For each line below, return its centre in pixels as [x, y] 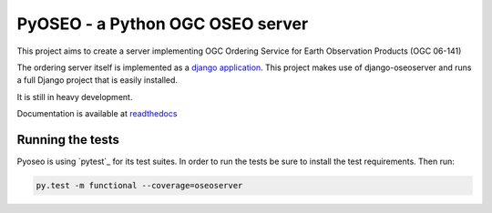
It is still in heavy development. [75, 96]
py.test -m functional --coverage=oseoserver [139, 185]
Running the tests [68, 140]
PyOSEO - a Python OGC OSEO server [163, 24]
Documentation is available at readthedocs [97, 114]
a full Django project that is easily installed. [97, 80]
